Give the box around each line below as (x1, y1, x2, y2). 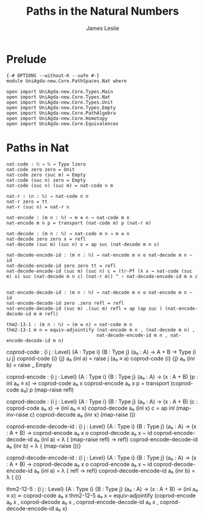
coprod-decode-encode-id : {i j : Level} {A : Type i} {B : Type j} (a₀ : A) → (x (6, 454, 197, 461)
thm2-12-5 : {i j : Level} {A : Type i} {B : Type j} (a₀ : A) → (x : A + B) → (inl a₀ (6, 485, 199, 492)
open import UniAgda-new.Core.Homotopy (6, 115, 108, 122)
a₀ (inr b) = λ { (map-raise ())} (6, 442, 81, 450)
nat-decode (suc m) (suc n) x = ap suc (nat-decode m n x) (6, 241, 160, 247)
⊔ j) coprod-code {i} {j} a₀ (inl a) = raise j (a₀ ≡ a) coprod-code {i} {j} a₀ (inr (6, 354, 195, 362)
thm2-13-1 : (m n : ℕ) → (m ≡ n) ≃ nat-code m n (6, 321, 133, 327)
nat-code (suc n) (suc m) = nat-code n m (6, 182, 114, 189)
